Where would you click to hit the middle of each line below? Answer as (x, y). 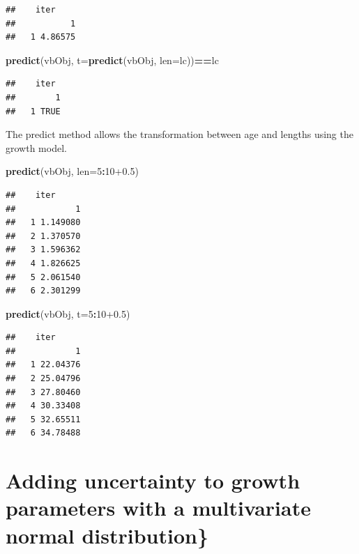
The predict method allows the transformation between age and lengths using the (179, 134)
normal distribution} (107, 535)
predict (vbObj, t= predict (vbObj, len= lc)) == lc (112, 60)
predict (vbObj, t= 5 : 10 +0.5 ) (68, 313)
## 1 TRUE (33, 111)
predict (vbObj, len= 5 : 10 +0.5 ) (72, 171)
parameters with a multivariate (158, 508)
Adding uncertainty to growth (153, 480)
